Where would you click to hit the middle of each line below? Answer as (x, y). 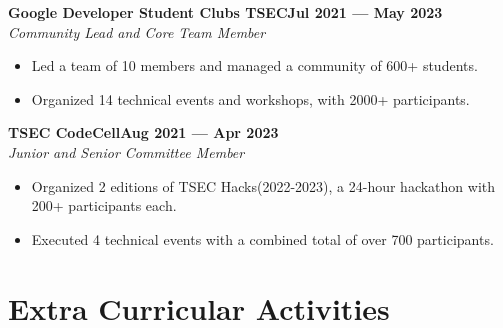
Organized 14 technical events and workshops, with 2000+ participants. (250, 98)
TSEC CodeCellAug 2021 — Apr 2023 (143, 132)
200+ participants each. (104, 205)
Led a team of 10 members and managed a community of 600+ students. (254, 65)
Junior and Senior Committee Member (126, 151)
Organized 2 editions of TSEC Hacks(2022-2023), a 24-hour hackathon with (263, 185)
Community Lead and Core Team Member (137, 31)
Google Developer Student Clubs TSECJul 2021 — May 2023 (225, 12)
